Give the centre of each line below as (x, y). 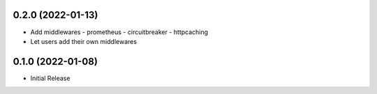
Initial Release (50, 78)
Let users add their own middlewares (84, 41)
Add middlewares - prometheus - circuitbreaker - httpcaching (119, 32)
